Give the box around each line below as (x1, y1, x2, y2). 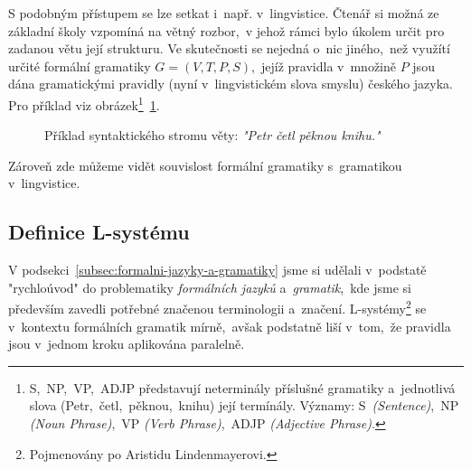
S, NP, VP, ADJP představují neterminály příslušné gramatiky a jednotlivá (29, 378, 456, 397)
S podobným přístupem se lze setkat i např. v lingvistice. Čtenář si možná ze (8, 4, 439, 22)
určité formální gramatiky (8, 56, 151, 75)
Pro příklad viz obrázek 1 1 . (8, 92, 160, 114)
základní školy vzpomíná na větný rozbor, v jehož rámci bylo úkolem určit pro (8, 21, 445, 40)
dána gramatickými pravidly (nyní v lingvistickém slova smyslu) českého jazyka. (8, 74, 454, 93)
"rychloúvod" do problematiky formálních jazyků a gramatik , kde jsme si (8, 277, 411, 296)
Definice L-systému (8, 218, 190, 246)
